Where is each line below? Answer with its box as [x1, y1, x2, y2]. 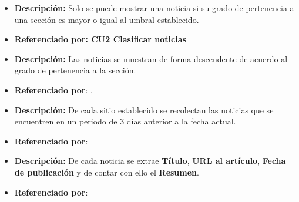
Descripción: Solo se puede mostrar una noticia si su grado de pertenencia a [14, 2, 294, 14]
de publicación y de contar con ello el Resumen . [14, 166, 199, 178]
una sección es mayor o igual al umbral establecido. [14, 13, 199, 25]
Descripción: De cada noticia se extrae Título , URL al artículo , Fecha [14, 154, 286, 167]
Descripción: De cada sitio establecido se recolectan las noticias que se [14, 103, 274, 116]
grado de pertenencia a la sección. [14, 64, 136, 76]
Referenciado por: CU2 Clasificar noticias [14, 33, 186, 45]
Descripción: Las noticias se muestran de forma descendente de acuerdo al [14, 52, 288, 65]
